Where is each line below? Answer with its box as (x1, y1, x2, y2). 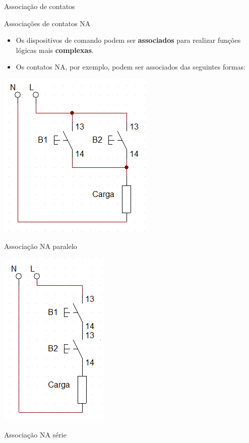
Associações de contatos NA (4, 18, 91, 28)
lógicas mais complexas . (16, 44, 94, 55)
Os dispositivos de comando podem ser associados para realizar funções (16, 35, 241, 45)
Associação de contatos (4, 1, 75, 11)
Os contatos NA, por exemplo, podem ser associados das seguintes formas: (16, 61, 245, 72)
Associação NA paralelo (4, 240, 77, 251)
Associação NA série (4, 429, 67, 439)
